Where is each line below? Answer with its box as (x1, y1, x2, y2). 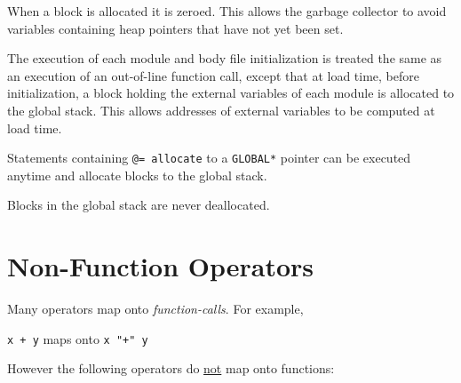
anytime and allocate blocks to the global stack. (7, 165, 267, 184)
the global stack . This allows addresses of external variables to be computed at (7, 100, 435, 119)
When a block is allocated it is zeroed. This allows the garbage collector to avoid (7, 2, 447, 20)
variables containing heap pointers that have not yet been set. (7, 19, 344, 37)
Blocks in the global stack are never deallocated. (7, 195, 270, 214)
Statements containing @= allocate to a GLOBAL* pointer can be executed (7, 148, 411, 167)
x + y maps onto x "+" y (7, 329, 148, 347)
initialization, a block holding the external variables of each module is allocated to (7, 84, 455, 102)
